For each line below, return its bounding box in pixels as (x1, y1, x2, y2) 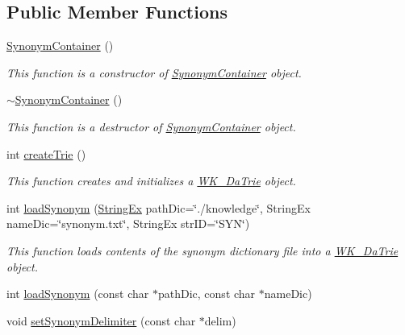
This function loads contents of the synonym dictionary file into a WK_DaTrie (6, 242, 399, 258)
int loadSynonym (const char (6, 285, 149, 302)
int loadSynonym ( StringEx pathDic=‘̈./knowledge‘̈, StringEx (6, 199, 311, 216)
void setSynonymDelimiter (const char (6, 312, 196, 329)
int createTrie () (6, 145, 86, 162)
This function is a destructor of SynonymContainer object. (6, 118, 296, 134)
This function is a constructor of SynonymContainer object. (6, 64, 302, 81)
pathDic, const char (158, 285, 256, 302)
